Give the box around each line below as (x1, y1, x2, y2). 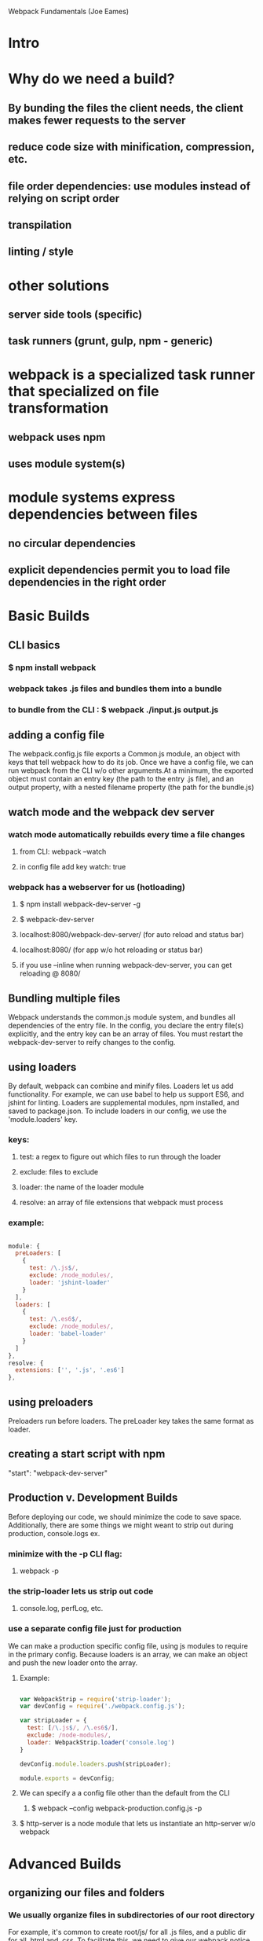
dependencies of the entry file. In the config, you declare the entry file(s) (8, 1021, 244, 1031)
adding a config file (8, 728, 105, 741)
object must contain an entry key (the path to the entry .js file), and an (8, 774, 234, 784)
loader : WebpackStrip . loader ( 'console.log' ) (27, 1738, 175, 1746)
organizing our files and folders (8, 1886, 165, 1899)
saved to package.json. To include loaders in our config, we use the (8, 1106, 228, 1116)
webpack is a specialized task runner (8, 366, 255, 384)
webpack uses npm (8, 430, 106, 443)
